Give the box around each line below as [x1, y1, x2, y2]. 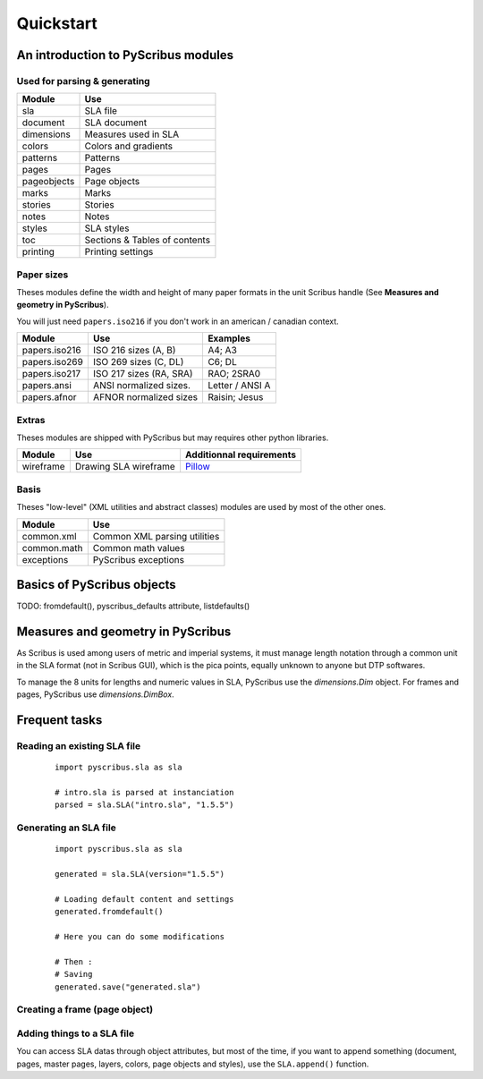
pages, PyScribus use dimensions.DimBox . [16, 689, 174, 700]
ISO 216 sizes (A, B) [92, 344, 176, 357]
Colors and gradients [84, 140, 174, 152]
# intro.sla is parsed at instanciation [55, 787, 234, 797]
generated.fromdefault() [55, 906, 164, 917]
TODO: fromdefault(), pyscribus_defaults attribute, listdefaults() [16, 600, 250, 612]
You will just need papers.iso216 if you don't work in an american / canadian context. [16, 316, 339, 327]
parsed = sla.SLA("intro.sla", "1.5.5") [55, 800, 234, 810]
